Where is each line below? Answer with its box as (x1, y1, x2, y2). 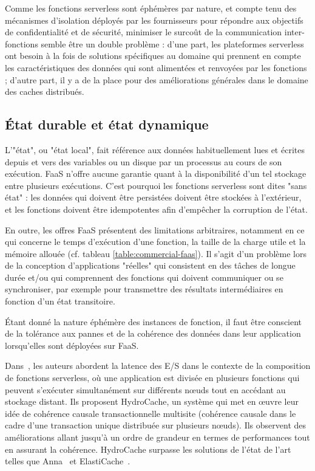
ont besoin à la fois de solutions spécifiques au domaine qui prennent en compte (5, 49, 301, 62)
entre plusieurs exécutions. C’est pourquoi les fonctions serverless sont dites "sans (5, 179, 307, 191)
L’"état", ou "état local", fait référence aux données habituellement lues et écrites (5, 143, 305, 156)
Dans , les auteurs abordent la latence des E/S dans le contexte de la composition (5, 359, 311, 372)
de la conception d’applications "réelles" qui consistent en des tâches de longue (5, 259, 296, 272)
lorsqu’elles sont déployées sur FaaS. (5, 339, 139, 351)
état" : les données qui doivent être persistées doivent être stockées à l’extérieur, (5, 191, 302, 204)
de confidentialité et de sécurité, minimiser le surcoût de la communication (5, 26, 282, 38)
